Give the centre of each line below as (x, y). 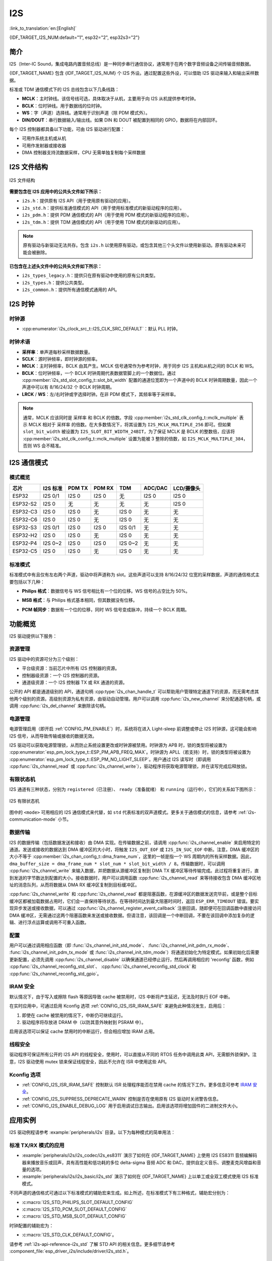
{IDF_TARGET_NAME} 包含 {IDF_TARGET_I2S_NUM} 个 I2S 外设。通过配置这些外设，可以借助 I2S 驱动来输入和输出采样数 (134, 73)
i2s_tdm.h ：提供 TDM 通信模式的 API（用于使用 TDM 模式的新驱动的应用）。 (103, 222)
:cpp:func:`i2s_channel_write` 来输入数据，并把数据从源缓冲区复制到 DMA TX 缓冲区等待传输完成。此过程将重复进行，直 (134, 871)
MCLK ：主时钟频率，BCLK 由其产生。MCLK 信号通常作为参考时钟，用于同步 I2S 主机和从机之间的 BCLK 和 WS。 (139, 366)
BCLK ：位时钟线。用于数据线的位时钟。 (63, 105)
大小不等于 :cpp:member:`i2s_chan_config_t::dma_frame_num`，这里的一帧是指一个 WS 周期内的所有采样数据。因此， (132, 856)
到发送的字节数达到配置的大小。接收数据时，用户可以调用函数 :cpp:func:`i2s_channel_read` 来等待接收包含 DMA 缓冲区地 (135, 878)
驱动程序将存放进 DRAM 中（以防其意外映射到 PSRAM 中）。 (84, 1022)
